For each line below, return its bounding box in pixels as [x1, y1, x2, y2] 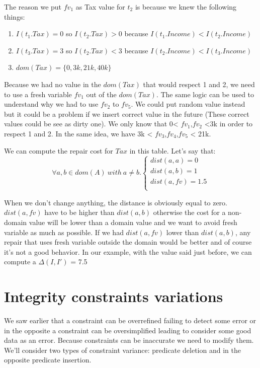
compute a [4, 256, 36, 267]
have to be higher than [44, 207, 115, 217]
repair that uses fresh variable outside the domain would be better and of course [4, 237, 252, 247]
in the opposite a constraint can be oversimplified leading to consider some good [4, 325, 251, 335]
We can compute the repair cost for [4, 145, 113, 156]
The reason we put [4, 2, 62, 12]
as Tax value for [75, 2, 125, 12]
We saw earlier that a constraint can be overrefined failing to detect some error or [4, 315, 256, 326]
